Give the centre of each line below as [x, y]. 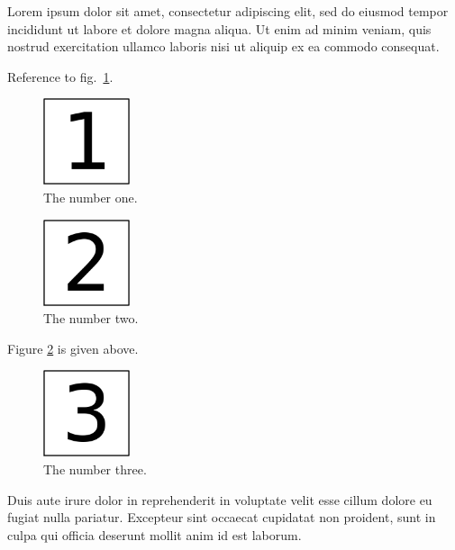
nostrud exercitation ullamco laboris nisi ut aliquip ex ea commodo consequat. [223, 46]
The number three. [95, 469]
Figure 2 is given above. [73, 348]
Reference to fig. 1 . [60, 76]
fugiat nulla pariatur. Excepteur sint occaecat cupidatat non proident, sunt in [222, 517]
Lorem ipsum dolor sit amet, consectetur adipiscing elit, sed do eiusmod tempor [228, 11]
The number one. [91, 197]
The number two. [91, 318]
